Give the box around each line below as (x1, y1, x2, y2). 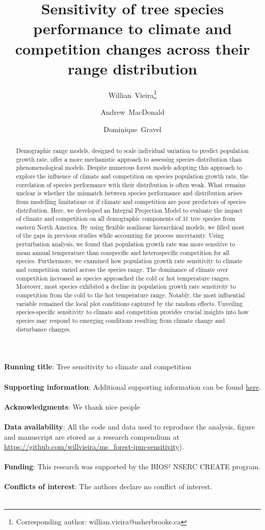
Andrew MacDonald (100, 106, 165, 117)
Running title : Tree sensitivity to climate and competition (4, 361, 191, 372)
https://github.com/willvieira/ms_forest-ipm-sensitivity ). (4, 441, 184, 452)
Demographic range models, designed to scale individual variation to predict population (16, 146, 249, 155)
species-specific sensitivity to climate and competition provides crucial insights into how (16, 308, 249, 316)
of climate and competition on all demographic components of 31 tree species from (16, 214, 235, 223)
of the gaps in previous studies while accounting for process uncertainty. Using (16, 231, 224, 240)
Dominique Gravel (103, 123, 162, 134)
